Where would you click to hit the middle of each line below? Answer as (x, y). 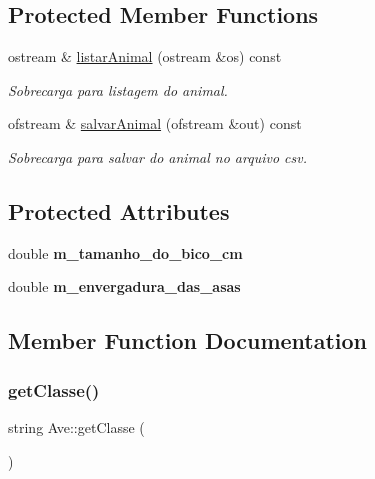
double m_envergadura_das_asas (124, 286)
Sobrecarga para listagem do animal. (118, 89)
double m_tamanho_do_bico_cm (125, 252)
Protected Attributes (119, 210)
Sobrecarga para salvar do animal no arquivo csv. (157, 156)
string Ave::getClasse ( (76, 426)
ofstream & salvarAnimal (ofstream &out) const (155, 123)
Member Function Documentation (188, 340)
